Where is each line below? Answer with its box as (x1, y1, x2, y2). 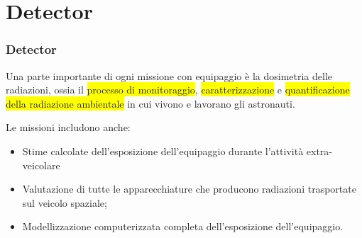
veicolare (22, 157, 60, 172)
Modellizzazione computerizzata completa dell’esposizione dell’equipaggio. (22, 219, 344, 234)
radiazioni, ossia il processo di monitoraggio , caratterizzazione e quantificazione (6, 82, 350, 97)
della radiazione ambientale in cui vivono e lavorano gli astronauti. (6, 96, 295, 110)
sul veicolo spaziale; (22, 195, 107, 210)
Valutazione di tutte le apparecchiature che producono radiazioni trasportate (22, 181, 356, 196)
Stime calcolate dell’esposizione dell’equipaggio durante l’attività (22, 143, 304, 158)
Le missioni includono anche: (6, 120, 131, 135)
